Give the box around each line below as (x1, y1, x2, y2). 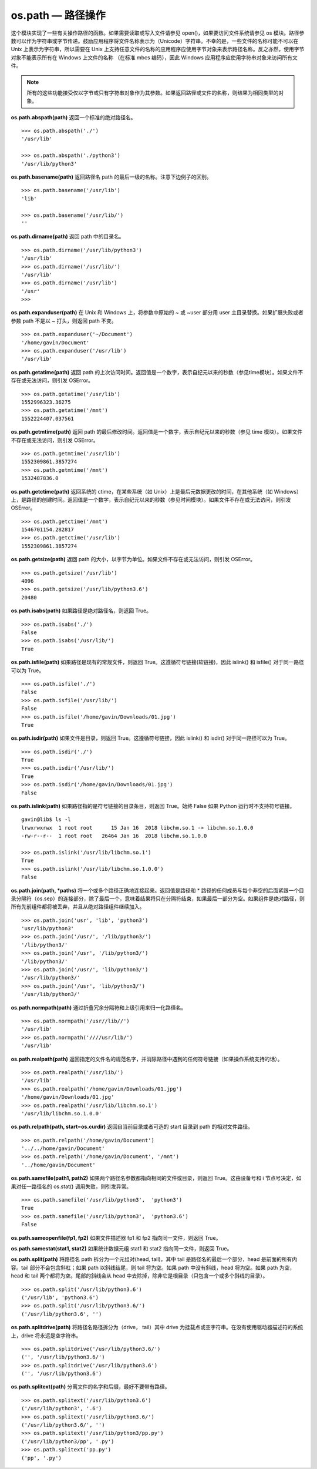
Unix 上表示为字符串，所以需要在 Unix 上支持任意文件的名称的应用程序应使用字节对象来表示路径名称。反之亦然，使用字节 (11, 46, 305, 53)
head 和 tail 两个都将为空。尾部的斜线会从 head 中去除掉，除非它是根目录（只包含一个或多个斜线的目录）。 (11, 1272, 268, 1279)
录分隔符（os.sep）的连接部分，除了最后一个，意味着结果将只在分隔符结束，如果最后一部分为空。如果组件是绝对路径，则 (11, 895, 305, 902)
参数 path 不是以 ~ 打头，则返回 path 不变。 (11, 317, 117, 324)
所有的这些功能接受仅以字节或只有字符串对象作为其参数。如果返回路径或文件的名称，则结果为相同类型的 (26, 89, 279, 96)
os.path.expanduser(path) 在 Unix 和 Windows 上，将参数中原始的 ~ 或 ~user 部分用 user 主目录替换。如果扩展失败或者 (11, 309, 303, 316)
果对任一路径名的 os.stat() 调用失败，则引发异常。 (11, 1183, 132, 1190)
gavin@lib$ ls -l (21, 816, 71, 823)
